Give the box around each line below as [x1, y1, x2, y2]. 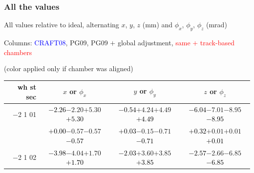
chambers [4, 47, 32, 57]
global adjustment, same [117, 38, 190, 48]
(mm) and [142, 19, 173, 30]
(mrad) [206, 19, 227, 30]
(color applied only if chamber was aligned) [4, 63, 133, 74]
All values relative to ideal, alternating [4, 19, 119, 30]
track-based [200, 38, 234, 48]
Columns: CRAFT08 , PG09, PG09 [4, 38, 108, 48]
